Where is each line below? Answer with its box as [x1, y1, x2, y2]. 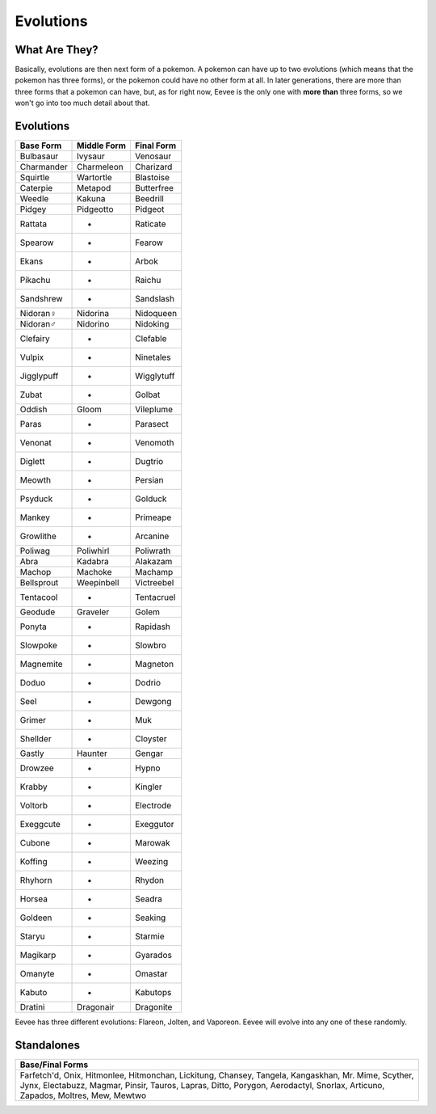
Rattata [19, 218, 48, 230]
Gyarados [134, 950, 173, 961]
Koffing [19, 856, 48, 867]
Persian [134, 475, 164, 486]
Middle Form [77, 140, 127, 151]
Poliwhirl [77, 546, 110, 557]
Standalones [15, 1038, 81, 1052]
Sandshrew [19, 293, 64, 305]
